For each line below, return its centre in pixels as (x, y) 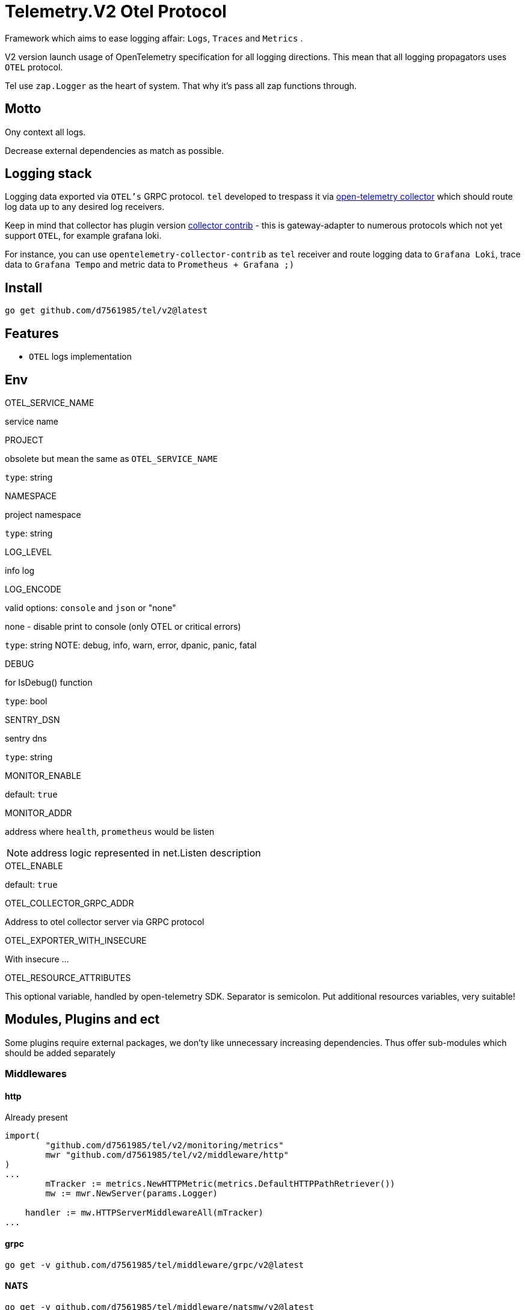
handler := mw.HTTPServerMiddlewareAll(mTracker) (144, 1213)
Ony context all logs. (45, 132)
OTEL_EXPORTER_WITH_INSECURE (76, 940)
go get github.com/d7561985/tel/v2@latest (106, 311)
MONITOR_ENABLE (43, 775)
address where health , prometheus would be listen (110, 831)
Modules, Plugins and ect (82, 1019)
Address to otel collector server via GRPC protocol (105, 921)
